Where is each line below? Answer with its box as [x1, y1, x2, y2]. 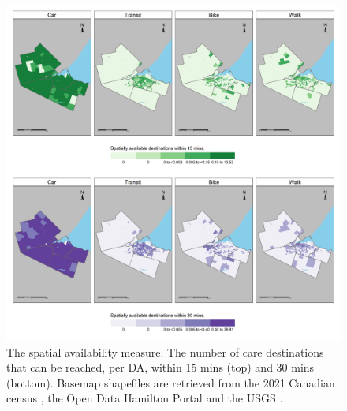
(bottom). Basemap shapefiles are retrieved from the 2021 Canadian [6, 374, 335, 390]
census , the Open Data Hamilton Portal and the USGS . [6, 390, 283, 406]
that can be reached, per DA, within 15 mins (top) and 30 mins [6, 359, 315, 376]
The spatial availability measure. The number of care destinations [6, 343, 324, 360]
